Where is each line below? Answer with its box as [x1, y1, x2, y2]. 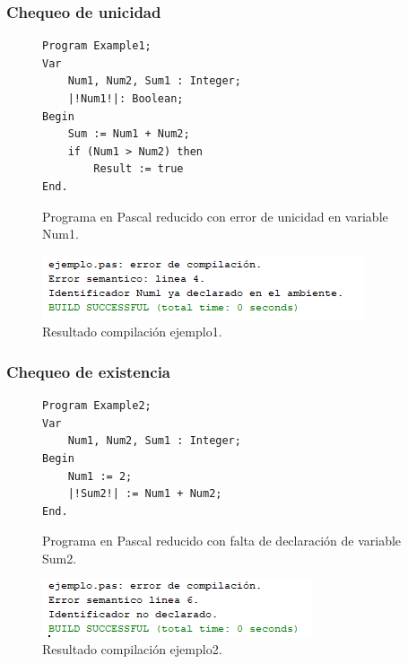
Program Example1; [42, 39, 152, 53]
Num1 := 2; [67, 469, 133, 483]
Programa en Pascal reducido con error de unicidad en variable [42, 206, 388, 225]
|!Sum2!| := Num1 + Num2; [67, 487, 222, 501]
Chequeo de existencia [6, 360, 170, 382]
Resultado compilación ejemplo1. [42, 322, 222, 341]
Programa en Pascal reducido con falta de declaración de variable [42, 531, 402, 550]
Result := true [93, 162, 184, 176]
